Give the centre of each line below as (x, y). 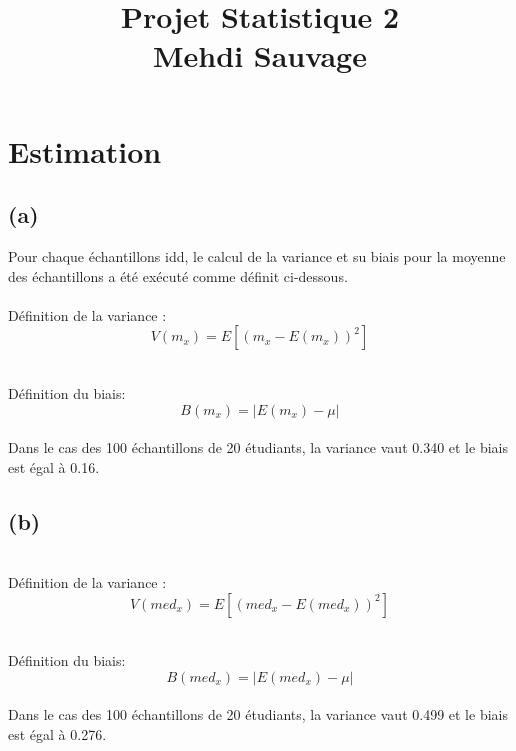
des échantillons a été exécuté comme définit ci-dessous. (178, 275)
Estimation (85, 150)
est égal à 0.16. (54, 466)
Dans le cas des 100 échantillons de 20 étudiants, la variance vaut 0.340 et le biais (258, 447)
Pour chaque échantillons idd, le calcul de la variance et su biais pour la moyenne (257, 255)
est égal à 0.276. (57, 734)
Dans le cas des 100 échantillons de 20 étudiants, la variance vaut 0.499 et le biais (258, 714)
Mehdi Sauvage (260, 55)
